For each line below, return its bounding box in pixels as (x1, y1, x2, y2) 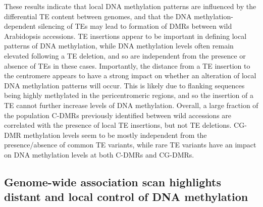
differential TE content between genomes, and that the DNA (4, 11, 192, 21)
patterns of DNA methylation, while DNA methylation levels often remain (4, 40, 234, 51)
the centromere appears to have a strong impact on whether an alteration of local (4, 70, 256, 81)
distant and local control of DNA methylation (4, 189, 248, 204)
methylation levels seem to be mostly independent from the (23, 129, 207, 140)
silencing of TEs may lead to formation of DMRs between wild (38, 21, 232, 31)
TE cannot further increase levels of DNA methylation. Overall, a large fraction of (4, 99, 258, 110)
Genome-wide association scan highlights (4, 174, 222, 189)
